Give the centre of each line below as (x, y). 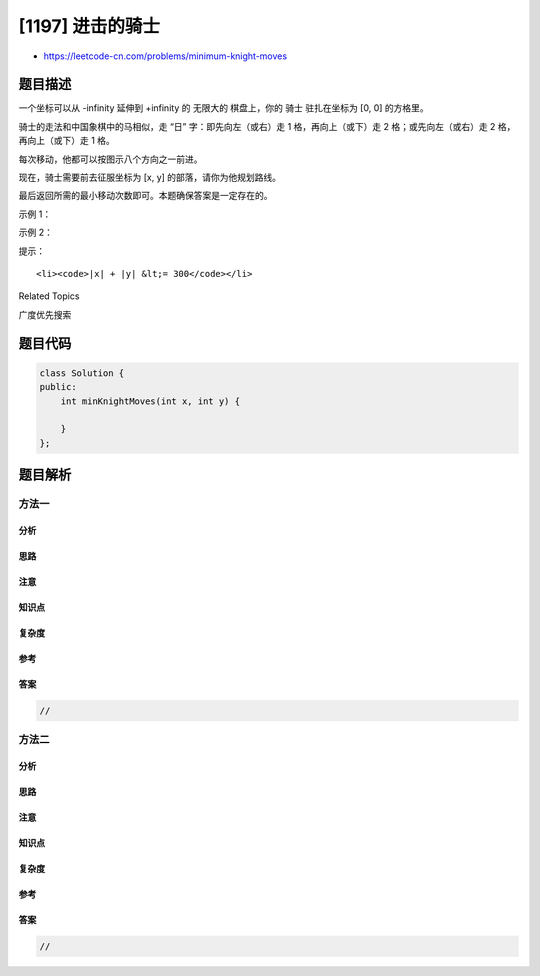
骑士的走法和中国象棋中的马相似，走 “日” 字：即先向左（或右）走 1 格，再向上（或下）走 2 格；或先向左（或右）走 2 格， (267, 126)
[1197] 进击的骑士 (89, 26)
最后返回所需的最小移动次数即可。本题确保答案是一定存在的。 (145, 196)
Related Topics (49, 296)
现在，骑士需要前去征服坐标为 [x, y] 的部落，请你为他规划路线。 (150, 177)
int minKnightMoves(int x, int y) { (150, 401)
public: (58, 387)
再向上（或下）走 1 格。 (66, 141)
